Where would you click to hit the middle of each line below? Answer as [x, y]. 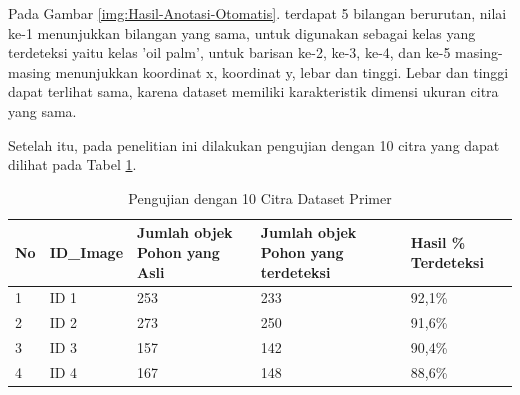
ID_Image [86, 251]
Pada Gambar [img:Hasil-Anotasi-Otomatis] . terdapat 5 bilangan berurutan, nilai [257, 13]
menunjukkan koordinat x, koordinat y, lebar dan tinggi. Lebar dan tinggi [282, 71]
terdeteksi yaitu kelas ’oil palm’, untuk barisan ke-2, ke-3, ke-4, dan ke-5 [229, 52]
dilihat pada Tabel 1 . [72, 164]
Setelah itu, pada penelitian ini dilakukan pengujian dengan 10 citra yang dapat [254, 144]
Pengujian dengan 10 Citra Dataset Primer [260, 197]
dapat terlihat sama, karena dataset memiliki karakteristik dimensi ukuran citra [253, 91]
